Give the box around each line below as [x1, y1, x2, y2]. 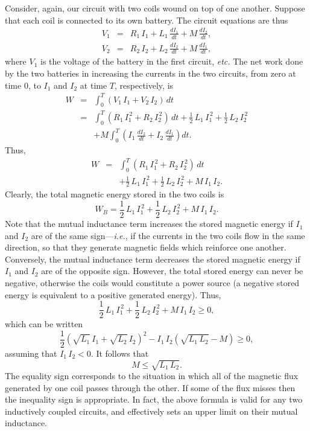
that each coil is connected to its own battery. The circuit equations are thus [5, 13, 288, 26]
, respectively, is [115, 78, 174, 91]
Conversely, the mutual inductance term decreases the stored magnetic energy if [5, 252, 300, 265]
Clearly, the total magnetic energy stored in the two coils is [5, 188, 224, 200]
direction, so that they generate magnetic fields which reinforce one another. [5, 241, 286, 254]
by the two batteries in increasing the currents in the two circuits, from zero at [5, 66, 296, 79]
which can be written [5, 318, 83, 330]
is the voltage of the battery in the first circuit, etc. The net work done [40, 55, 303, 68]
